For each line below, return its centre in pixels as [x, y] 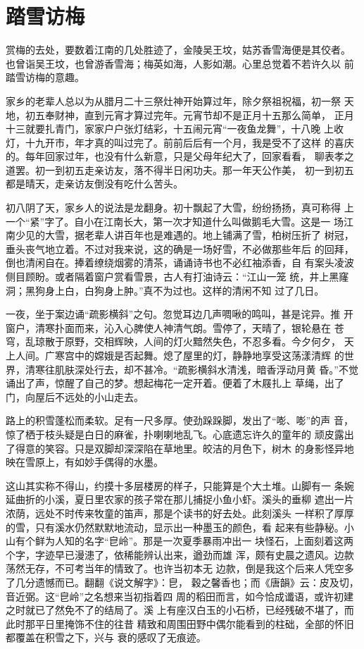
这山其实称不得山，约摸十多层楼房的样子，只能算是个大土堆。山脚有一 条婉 [180, 485]
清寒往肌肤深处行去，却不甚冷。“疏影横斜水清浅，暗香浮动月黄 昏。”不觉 [192, 369]
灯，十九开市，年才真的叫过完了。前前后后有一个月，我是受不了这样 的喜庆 [180, 142]
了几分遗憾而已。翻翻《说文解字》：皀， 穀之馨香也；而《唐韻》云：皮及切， [182, 582]
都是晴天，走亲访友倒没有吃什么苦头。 [94, 184]
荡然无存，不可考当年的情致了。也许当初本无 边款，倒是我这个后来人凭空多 [180, 568]
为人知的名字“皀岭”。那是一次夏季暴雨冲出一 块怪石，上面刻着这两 [199, 541]
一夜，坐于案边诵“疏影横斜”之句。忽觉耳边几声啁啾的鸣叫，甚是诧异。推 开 [180, 314]
